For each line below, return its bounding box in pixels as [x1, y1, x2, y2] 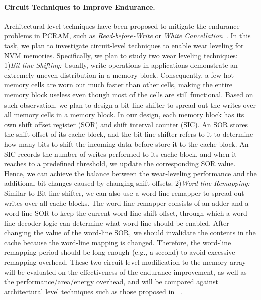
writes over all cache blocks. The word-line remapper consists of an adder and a [4, 197, 249, 208]
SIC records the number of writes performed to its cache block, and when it [4, 148, 237, 159]
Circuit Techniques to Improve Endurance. [4, 1, 155, 12]
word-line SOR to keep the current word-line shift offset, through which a [4, 208, 230, 218]
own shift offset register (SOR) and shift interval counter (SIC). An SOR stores [4, 119, 248, 129]
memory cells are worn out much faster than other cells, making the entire [4, 79, 233, 90]
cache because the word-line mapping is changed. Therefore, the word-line [4, 237, 231, 247]
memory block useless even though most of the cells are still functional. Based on [4, 89, 253, 99]
